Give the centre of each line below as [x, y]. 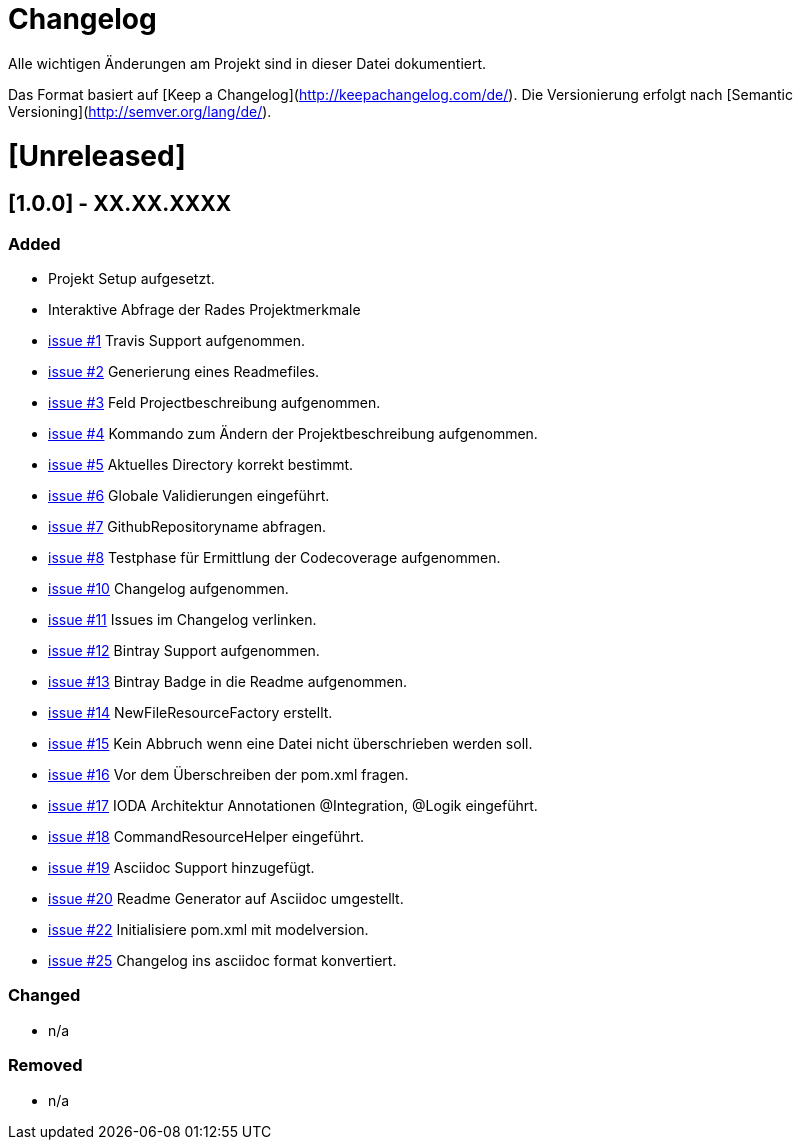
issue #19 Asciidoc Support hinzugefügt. [181, 868]
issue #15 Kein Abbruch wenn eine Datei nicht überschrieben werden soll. [290, 744]
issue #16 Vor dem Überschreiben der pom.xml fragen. [228, 775]
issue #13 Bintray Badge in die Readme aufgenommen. [227, 682]
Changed [44, 995]
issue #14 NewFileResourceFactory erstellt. [190, 713]
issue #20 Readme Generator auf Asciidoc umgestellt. [226, 899]
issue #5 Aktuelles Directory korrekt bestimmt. [201, 465]
